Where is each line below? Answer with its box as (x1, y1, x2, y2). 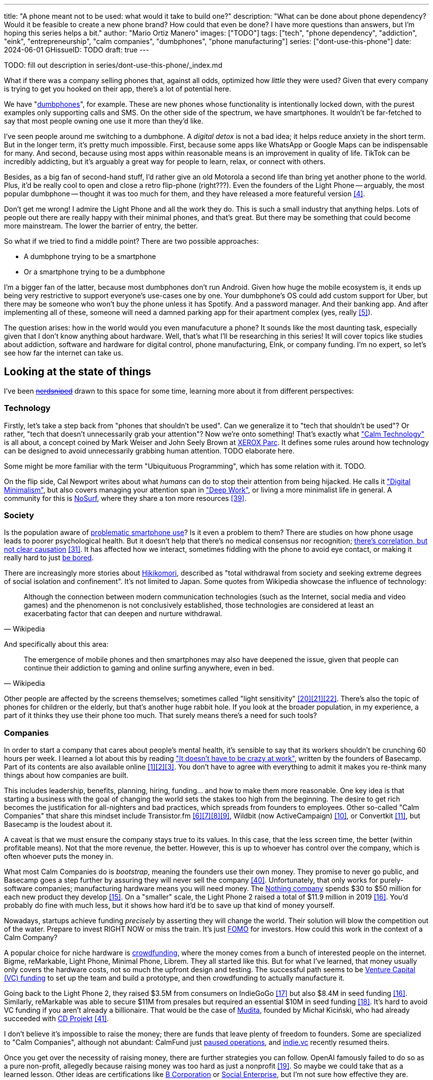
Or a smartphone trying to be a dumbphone (24, 268, 165, 276)
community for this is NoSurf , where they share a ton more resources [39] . (4, 494, 247, 502)
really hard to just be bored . (4, 553, 94, 562)
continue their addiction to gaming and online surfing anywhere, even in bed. (24, 664, 274, 673)
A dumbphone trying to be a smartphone (24, 252, 156, 261)
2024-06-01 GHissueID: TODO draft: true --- (4, 45, 149, 54)
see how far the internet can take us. (4, 349, 124, 357)
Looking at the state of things (4, 365, 151, 378)
